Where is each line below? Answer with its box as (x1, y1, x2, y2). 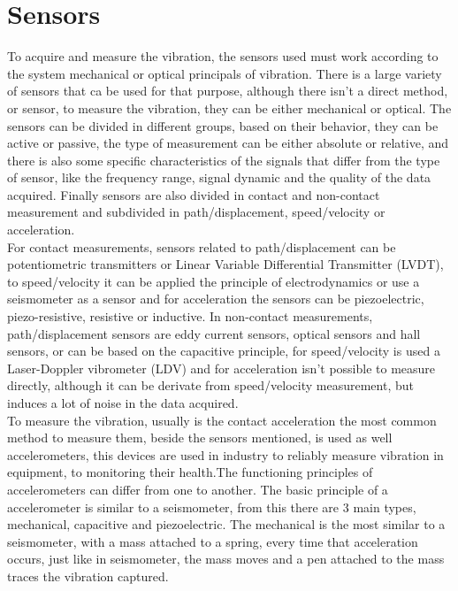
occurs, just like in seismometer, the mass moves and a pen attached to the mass (7, 549, 445, 568)
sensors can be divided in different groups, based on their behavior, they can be (7, 116, 439, 134)
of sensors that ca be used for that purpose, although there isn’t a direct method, (7, 81, 448, 100)
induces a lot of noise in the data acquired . (7, 394, 239, 411)
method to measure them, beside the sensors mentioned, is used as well (7, 428, 393, 447)
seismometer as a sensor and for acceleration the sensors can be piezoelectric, (7, 289, 424, 308)
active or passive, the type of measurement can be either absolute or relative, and (7, 134, 449, 152)
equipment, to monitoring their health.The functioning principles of (7, 463, 373, 481)
